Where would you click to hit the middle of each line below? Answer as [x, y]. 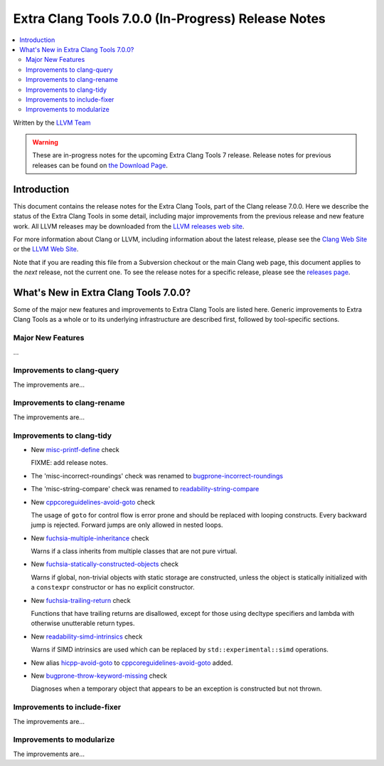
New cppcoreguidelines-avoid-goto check [93, 502]
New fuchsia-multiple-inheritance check [90, 538]
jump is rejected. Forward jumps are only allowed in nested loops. [127, 525]
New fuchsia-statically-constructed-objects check [105, 564]
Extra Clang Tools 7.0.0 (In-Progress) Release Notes [170, 19]
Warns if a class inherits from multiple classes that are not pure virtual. [134, 551]
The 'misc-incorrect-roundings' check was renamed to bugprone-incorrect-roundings [157, 476]
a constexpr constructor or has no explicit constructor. [113, 587]
